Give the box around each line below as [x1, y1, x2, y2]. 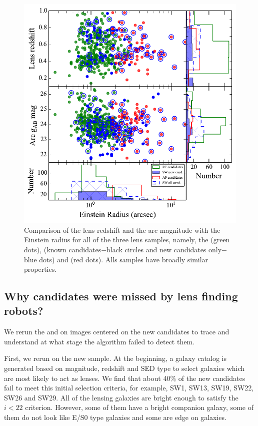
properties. [24, 264, 57, 274]
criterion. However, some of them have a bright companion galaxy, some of [25, 402, 253, 412]
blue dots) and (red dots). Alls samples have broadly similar [24, 254, 208, 264]
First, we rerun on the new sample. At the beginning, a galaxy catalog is [4, 353, 227, 363]
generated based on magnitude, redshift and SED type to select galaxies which [4, 363, 245, 373]
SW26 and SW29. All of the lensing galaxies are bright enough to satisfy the [4, 392, 238, 402]
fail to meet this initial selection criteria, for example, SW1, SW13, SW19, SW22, [4, 382, 254, 393]
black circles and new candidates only [106, 244, 222, 254]
